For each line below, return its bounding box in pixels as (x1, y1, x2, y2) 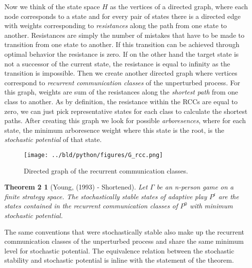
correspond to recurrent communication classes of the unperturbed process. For (4, 77, 240, 87)
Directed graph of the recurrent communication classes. (24, 165, 188, 175)
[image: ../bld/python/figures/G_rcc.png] (24, 151, 163, 158)
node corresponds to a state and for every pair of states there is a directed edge (4, 11, 241, 21)
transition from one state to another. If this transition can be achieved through (4, 39, 239, 49)
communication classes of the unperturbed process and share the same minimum (4, 236, 244, 246)
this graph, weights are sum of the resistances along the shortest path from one (4, 87, 238, 97)
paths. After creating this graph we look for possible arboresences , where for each (4, 115, 246, 126)
